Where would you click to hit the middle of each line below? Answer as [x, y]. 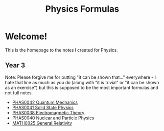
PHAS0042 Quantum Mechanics [45, 102]
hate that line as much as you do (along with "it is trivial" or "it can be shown [82, 82]
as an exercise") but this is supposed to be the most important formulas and [82, 87]
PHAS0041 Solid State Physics [43, 107]
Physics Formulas [82, 9]
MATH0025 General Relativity [42, 123]
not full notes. [19, 93]
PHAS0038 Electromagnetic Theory [48, 112]
